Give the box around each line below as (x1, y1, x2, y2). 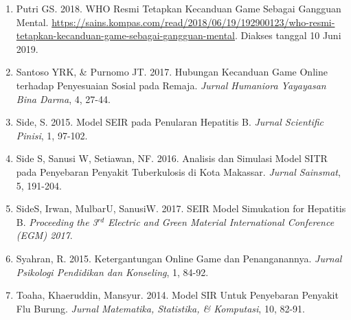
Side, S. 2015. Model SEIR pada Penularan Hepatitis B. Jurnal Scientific (16, 115, 324, 129)
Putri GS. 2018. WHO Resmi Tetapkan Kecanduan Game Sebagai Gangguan (16, 1, 341, 15)
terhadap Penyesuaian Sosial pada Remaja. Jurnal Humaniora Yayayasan (16, 78, 326, 92)
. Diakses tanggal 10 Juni (235, 28, 341, 43)
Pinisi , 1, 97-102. (16, 128, 88, 142)
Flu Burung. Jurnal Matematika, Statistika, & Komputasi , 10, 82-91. (16, 301, 306, 315)
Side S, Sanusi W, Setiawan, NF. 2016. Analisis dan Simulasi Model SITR (16, 151, 328, 165)
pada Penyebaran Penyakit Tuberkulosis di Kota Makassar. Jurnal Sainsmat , (16, 164, 341, 179)
